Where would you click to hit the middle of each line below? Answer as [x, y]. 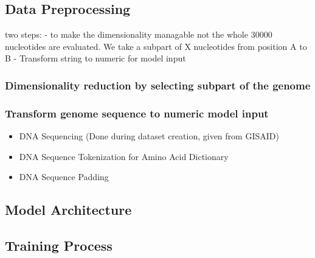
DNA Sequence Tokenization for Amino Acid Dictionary [124, 156]
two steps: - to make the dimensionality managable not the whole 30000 [139, 34]
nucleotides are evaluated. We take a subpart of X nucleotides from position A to [156, 46]
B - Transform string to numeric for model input [95, 58]
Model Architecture [68, 210]
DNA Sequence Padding [64, 177]
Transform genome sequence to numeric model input [137, 113]
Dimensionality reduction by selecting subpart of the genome [158, 85]
